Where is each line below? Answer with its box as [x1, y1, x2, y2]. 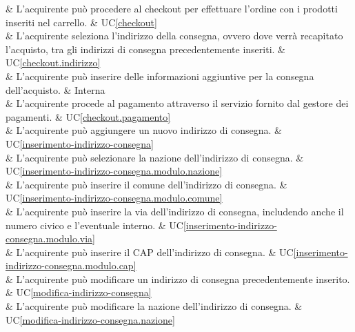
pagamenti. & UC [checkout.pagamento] [6, 109, 171, 124]
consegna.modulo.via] [6, 231, 95, 246]
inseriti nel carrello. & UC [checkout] [6, 14, 157, 29]
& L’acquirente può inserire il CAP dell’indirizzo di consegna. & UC [6, 244, 294, 259]
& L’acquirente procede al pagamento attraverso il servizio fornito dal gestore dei [6, 96, 349, 110]
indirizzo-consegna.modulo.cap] [6, 258, 136, 273]
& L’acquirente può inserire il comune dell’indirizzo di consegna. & [6, 177, 287, 191]
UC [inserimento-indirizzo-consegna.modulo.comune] [6, 191, 223, 205]
